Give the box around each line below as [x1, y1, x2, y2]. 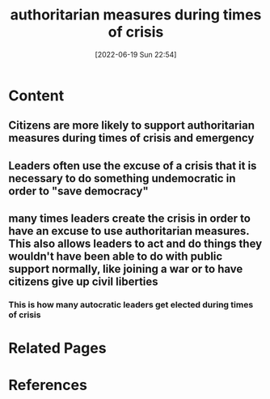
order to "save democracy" [8, 184, 150, 197]
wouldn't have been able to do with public [8, 249, 223, 264]
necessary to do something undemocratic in [8, 172, 236, 185]
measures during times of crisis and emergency [8, 131, 255, 145]
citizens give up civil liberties [8, 275, 159, 289]
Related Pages [8, 339, 107, 358]
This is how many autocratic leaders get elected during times [8, 299, 254, 311]
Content [8, 87, 65, 104]
